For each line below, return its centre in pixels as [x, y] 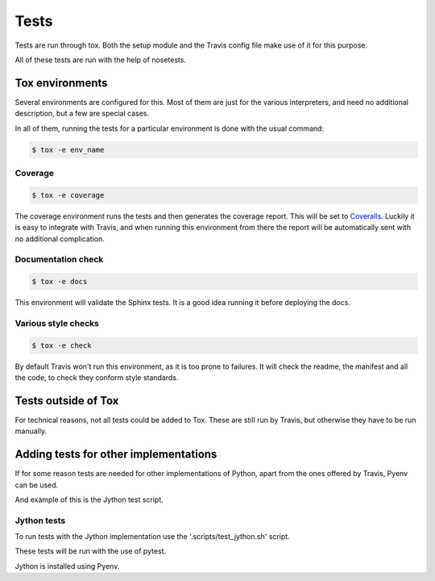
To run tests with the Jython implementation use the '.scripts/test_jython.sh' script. [152, 537]
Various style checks [57, 323]
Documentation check [59, 260]
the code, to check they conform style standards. [97, 377]
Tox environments [61, 83]
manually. [31, 431]
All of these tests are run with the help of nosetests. [101, 60]
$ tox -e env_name [68, 150]
